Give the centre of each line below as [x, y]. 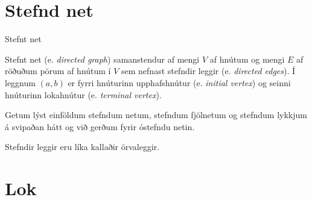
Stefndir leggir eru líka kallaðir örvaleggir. [82, 147]
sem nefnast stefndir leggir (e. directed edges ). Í [209, 71]
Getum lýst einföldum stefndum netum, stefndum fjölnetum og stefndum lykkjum [156, 115]
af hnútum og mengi [247, 59]
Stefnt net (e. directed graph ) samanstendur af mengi [102, 59]
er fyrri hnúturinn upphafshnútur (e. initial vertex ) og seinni [179, 82]
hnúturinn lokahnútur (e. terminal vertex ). [83, 94]
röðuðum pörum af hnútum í [58, 71]
